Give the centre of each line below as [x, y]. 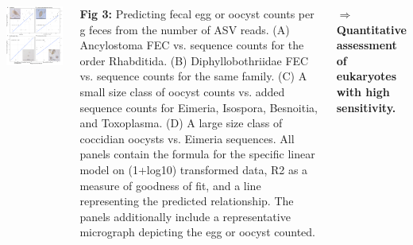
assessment [367, 45]
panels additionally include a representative [185, 216]
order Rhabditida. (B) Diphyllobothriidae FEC [194, 60]
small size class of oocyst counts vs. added [182, 91]
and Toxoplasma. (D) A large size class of [181, 123]
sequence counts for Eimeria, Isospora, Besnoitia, [199, 107]
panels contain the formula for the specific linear [197, 154]
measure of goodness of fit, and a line [170, 185]
